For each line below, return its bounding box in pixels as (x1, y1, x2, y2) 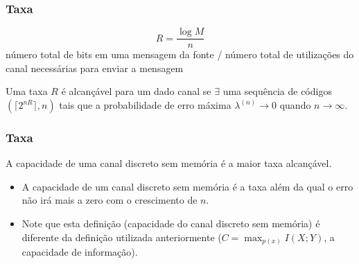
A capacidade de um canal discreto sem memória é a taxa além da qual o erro (21, 179, 353, 193)
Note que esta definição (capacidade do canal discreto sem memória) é (21, 216, 320, 231)
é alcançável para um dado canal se (61, 84, 211, 98)
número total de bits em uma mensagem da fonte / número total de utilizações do (6, 47, 354, 62)
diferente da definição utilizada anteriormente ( (21, 229, 222, 244)
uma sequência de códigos (222, 84, 332, 98)
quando (279, 98, 311, 112)
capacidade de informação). (21, 245, 138, 259)
